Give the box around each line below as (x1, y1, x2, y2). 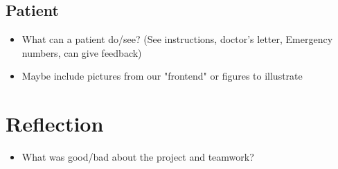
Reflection (6, 109, 104, 138)
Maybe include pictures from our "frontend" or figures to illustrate (21, 69, 303, 83)
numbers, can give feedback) (21, 45, 142, 60)
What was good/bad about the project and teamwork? (21, 150, 254, 164)
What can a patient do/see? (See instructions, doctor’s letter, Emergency (21, 32, 333, 46)
